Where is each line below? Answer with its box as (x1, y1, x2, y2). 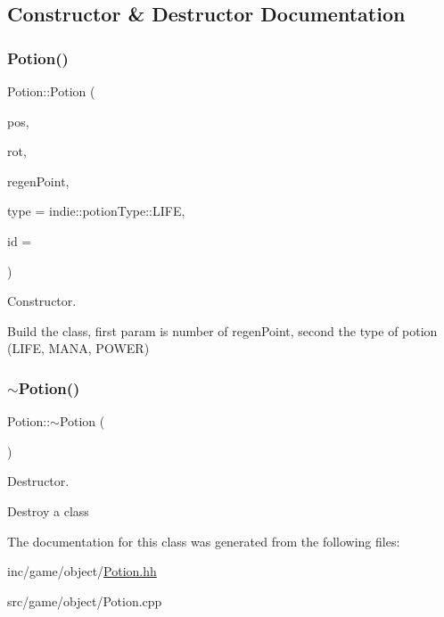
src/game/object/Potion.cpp (7, 591, 162, 610)
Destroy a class (7, 501, 89, 520)
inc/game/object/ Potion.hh (7, 562, 157, 580)
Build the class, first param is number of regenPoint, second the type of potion (7, 321, 438, 340)
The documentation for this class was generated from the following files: (7, 531, 400, 550)
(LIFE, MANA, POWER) (7, 339, 150, 358)
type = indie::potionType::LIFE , (7, 202, 185, 220)
